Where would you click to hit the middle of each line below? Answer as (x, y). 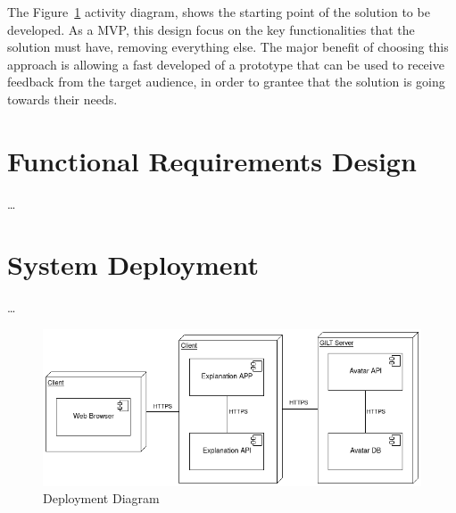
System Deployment (133, 265)
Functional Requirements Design (212, 160)
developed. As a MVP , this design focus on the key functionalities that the (211, 29)
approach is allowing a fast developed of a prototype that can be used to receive (226, 64)
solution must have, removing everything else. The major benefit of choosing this (228, 47)
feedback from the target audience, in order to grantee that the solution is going (226, 82)
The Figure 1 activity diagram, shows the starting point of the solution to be (219, 12)
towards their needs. (62, 99)
